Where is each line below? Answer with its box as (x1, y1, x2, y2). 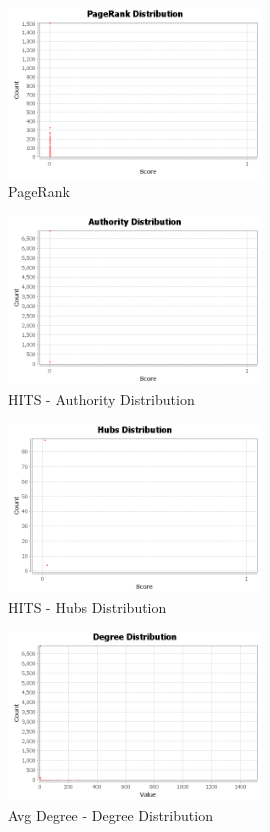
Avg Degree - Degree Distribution (8, 804, 213, 825)
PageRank (8, 181, 70, 202)
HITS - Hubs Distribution (8, 596, 167, 617)
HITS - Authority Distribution (8, 388, 195, 409)
